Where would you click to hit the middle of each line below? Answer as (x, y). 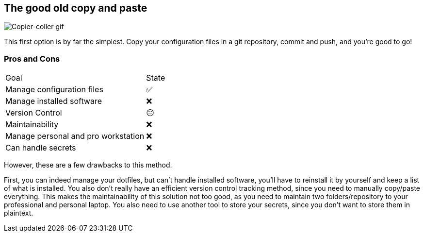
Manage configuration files (54, 90)
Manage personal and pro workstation (75, 136)
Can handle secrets (41, 148)
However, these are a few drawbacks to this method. (88, 165)
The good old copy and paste (76, 8)
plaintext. (19, 213)
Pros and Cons (32, 59)
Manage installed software (54, 101)
